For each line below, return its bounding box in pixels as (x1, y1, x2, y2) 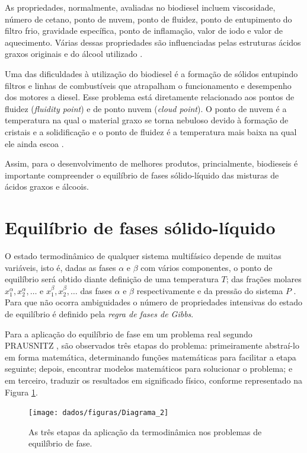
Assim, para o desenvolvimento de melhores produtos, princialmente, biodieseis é (5, 157, 298, 170)
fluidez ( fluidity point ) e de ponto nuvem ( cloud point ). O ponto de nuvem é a (5, 102, 287, 114)
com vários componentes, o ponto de (140, 261, 273, 273)
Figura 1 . (5, 385, 38, 398)
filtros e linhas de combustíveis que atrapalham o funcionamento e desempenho (5, 79, 292, 91)
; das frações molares (226, 273, 302, 285)
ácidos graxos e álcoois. (5, 180, 89, 193)
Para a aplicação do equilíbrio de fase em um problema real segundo (5, 327, 252, 340)
